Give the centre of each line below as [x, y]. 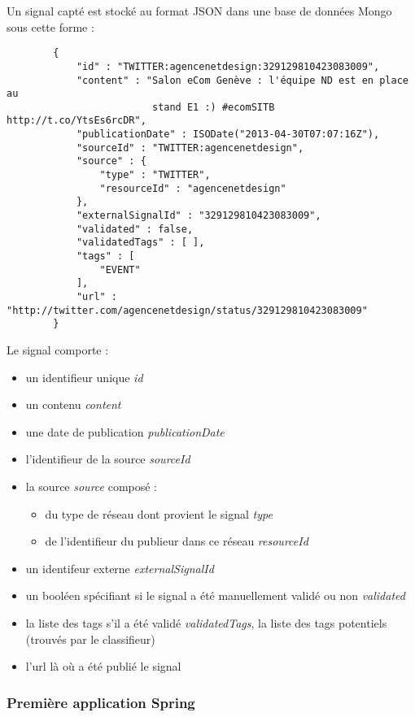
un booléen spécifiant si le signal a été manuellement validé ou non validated [215, 595]
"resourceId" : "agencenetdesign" [193, 188]
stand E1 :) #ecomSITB [213, 107]
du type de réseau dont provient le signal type [159, 513]
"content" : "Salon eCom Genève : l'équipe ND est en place [242, 80]
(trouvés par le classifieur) [90, 639]
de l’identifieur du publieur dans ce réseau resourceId [177, 541]
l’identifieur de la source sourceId [108, 459]
